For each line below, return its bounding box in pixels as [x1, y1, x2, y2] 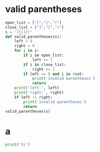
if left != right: [14, 94, 53, 100]
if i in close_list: [23, 62, 66, 67]
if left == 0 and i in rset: [23, 71, 84, 76]
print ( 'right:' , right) [14, 90, 64, 95]
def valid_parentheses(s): [5, 34, 62, 39]
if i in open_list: [23, 53, 64, 58]
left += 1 [32, 57, 53, 62]
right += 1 [32, 67, 55, 72]
